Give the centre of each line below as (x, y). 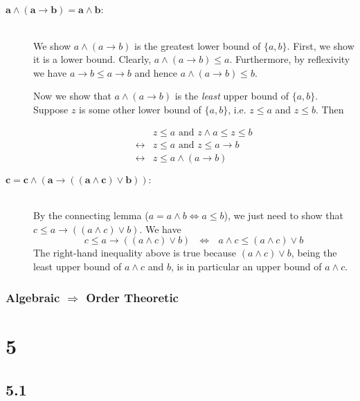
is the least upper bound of (232, 96)
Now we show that (72, 96)
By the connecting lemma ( (91, 215)
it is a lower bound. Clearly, (92, 59)
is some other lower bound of (140, 109)
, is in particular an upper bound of (246, 267)
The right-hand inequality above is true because (135, 253)
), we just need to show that (283, 215)
